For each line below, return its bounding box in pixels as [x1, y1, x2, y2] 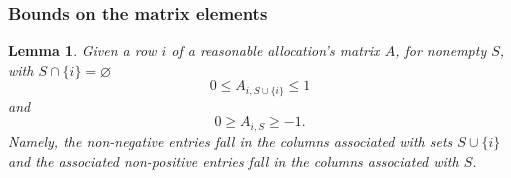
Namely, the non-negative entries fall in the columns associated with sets [8, 130, 453, 151]
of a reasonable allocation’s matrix [171, 40, 380, 61]
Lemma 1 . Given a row [8, 40, 157, 61]
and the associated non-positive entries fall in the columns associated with [8, 150, 459, 171]
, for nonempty [395, 40, 487, 61]
